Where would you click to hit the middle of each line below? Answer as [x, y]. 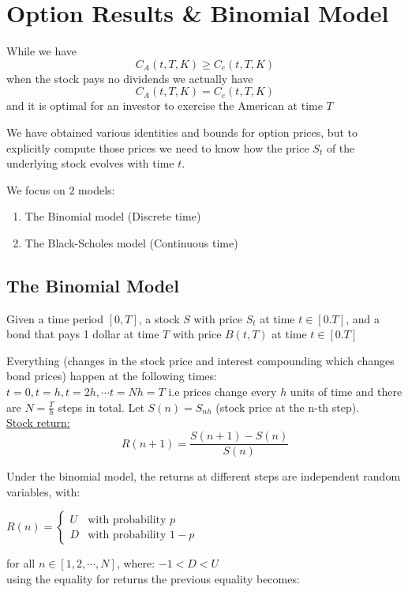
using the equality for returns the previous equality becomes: [153, 578]
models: [97, 189]
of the [341, 147]
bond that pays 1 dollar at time [83, 334]
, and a [363, 318]
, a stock [159, 318]
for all [21, 563]
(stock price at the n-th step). [288, 407]
